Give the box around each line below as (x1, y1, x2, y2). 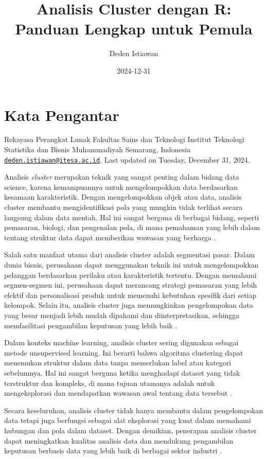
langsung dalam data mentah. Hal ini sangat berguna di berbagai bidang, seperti (4, 211, 259, 222)
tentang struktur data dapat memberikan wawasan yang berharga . (4, 232, 216, 242)
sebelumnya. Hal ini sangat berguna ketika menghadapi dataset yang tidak (4, 367, 240, 378)
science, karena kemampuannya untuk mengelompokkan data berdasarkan (4, 181, 238, 192)
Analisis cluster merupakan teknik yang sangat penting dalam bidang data (4, 171, 239, 182)
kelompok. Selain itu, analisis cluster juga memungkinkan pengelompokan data (4, 299, 253, 310)
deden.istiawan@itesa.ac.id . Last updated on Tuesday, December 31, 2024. (4, 154, 250, 165)
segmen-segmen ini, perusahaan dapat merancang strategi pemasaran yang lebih (4, 279, 257, 290)
